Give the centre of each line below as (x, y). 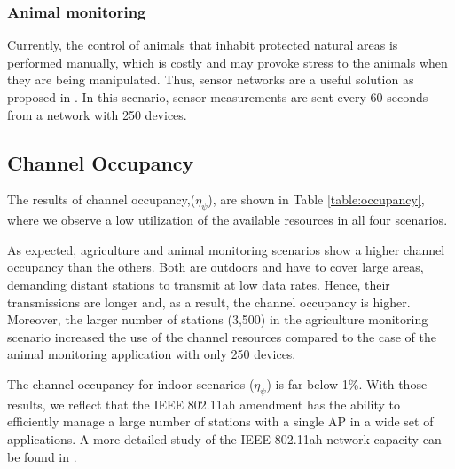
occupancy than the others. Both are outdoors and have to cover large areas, (216, 267)
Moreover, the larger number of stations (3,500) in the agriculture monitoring (218, 319)
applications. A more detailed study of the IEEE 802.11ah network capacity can (224, 438)
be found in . (42, 456)
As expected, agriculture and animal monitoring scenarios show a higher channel (226, 249)
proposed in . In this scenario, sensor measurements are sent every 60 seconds (218, 97)
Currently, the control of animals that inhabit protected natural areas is (203, 45)
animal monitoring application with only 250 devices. (152, 354)
